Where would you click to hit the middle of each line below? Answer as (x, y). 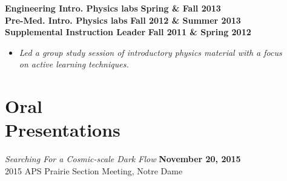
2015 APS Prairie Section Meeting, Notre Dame (94, 170)
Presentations (63, 130)
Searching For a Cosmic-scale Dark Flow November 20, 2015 (123, 159)
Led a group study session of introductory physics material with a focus (150, 52)
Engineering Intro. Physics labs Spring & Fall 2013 (113, 8)
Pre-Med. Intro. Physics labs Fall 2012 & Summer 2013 (123, 20)
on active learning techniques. (74, 64)
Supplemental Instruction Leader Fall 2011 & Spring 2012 (128, 32)
